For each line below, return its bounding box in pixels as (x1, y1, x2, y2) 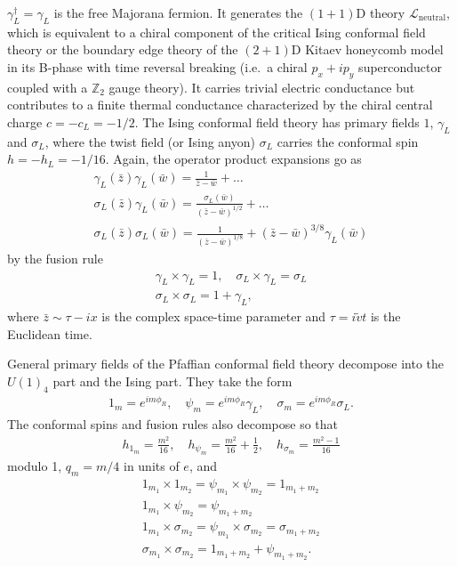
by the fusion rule (7, 248, 103, 267)
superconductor (358, 57, 443, 76)
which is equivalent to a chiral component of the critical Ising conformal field (7, 22, 426, 41)
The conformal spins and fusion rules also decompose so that (7, 415, 338, 433)
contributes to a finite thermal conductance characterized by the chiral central (7, 95, 433, 114)
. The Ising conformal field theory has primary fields (134, 112, 420, 131)
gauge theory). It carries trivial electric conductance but (108, 77, 415, 96)
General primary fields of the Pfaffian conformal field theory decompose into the (7, 354, 445, 373)
